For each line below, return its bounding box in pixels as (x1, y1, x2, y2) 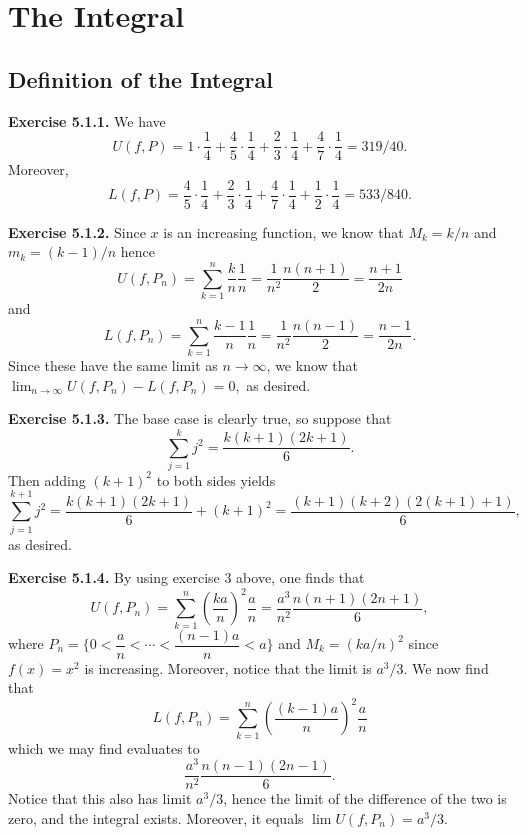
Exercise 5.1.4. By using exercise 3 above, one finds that (8, 567, 365, 588)
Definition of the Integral (8, 63, 273, 94)
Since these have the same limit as (8, 354, 218, 375)
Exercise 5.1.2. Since (8, 221, 146, 242)
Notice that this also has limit (8, 788, 192, 809)
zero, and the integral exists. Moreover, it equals (8, 807, 304, 828)
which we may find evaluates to (8, 737, 200, 758)
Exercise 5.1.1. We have (8, 110, 166, 131)
